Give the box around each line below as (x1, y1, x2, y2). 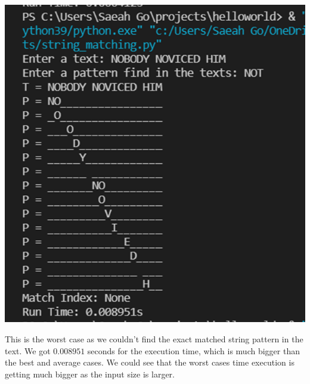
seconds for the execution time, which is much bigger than (87, 344, 300, 357)
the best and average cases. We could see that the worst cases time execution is (5, 356, 294, 369)
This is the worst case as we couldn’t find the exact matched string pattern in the (5, 333, 303, 345)
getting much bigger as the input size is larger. (5, 367, 175, 380)
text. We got (5, 344, 51, 357)
